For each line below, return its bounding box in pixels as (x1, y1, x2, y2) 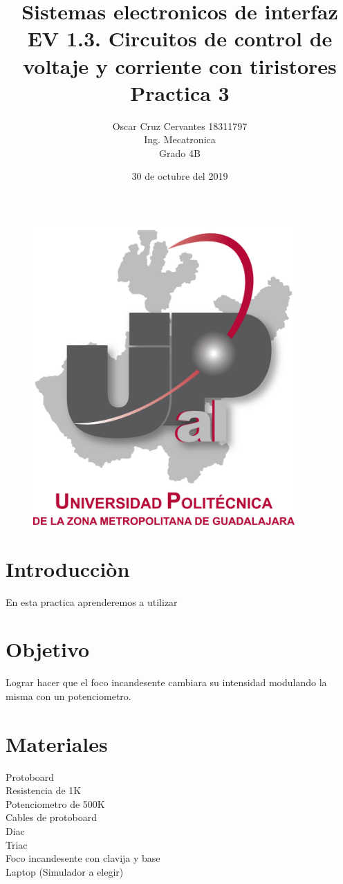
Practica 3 (130, 78, 230, 107)
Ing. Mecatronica (144, 132, 216, 147)
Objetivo (6, 635, 90, 663)
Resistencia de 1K (6, 783, 82, 798)
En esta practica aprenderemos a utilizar (6, 594, 178, 609)
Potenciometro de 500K (6, 796, 105, 811)
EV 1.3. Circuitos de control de (27, 24, 333, 53)
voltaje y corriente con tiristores (23, 51, 337, 80)
